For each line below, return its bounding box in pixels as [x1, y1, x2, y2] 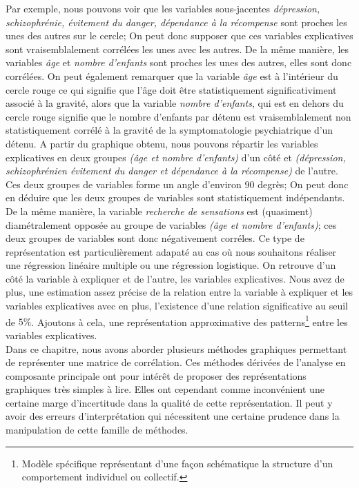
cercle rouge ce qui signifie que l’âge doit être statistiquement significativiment [6, 82, 337, 96]
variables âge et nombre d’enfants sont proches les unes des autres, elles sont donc [6, 55, 352, 70]
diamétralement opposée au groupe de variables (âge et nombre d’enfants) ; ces [6, 217, 337, 232]
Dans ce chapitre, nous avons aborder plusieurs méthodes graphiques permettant [6, 341, 347, 356]
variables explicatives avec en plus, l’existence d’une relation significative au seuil [6, 298, 348, 313]
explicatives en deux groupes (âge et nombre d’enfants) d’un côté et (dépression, [6, 150, 346, 164]
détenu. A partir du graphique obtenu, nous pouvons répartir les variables [6, 136, 318, 150]
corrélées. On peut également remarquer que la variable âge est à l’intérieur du [6, 68, 338, 83]
